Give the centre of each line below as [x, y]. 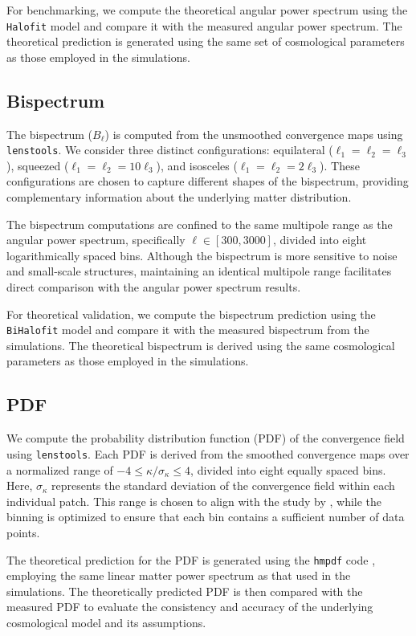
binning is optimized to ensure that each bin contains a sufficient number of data [206, 517]
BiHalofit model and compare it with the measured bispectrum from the [188, 330]
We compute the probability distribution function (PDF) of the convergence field [206, 438]
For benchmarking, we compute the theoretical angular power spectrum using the [207, 10]
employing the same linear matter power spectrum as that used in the [179, 575]
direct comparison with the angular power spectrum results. [154, 287]
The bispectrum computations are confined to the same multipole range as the [200, 224]
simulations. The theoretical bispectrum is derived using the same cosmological [201, 345]
